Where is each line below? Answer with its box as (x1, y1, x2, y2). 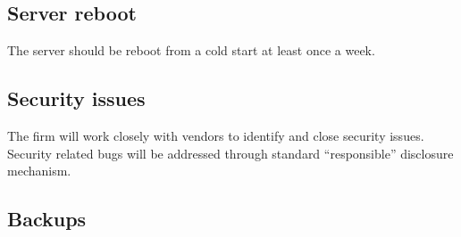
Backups (7, 205, 87, 233)
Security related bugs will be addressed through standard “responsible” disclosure (7, 143, 454, 162)
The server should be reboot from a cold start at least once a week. (7, 41, 375, 60)
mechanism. (7, 161, 71, 180)
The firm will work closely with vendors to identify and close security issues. (7, 127, 424, 144)
